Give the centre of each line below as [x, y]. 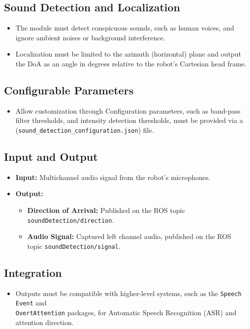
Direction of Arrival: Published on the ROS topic [106, 210]
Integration [33, 272]
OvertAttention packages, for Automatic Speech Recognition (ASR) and [126, 313]
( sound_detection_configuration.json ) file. [85, 130]
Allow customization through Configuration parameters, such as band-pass [128, 110]
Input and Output [51, 157]
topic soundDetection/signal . [74, 246]
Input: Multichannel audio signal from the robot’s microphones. [113, 177]
